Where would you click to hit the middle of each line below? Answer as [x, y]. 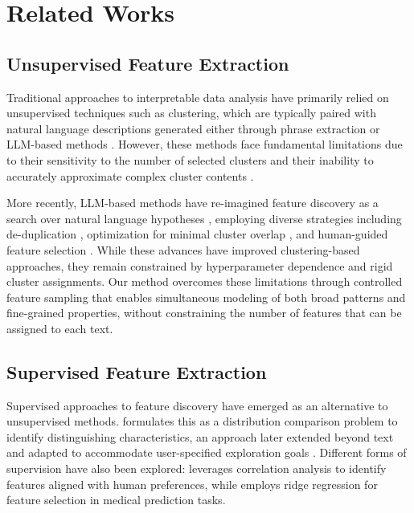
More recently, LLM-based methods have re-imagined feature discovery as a [193, 203]
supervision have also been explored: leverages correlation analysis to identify [197, 468]
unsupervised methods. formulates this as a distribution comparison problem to [202, 421]
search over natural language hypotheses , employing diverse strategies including [204, 218]
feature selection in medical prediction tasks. [116, 500]
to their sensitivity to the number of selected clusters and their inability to [190, 159]
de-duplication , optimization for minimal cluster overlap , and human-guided [197, 234]
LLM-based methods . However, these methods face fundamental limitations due [205, 144]
